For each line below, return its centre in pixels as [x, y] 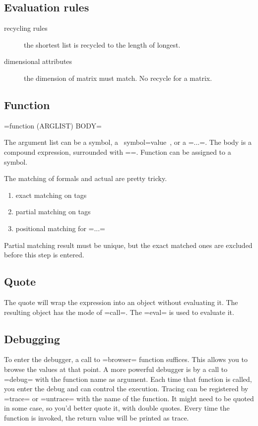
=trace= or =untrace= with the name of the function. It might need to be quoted [129, 398]
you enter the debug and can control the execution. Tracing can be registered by [126, 389]
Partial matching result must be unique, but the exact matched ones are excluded [128, 245]
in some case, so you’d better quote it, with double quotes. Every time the [117, 408]
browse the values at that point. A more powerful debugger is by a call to [116, 369]
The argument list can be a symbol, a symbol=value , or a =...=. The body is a [128, 142]
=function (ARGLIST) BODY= [53, 125]
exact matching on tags [51, 195]
